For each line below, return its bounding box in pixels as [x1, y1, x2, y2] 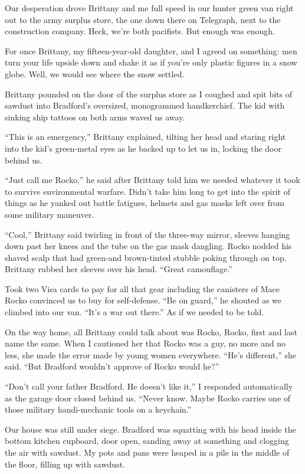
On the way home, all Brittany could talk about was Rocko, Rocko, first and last [5, 325, 297, 338]
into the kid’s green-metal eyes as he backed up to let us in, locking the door [5, 142, 281, 154]
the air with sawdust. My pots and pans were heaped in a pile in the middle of [5, 446, 290, 458]
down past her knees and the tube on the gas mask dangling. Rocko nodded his [5, 240, 292, 252]
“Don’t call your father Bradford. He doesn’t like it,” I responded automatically [5, 380, 293, 393]
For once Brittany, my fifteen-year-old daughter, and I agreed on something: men [5, 44, 297, 57]
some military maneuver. [5, 208, 94, 220]
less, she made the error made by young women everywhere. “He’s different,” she [5, 348, 297, 361]
